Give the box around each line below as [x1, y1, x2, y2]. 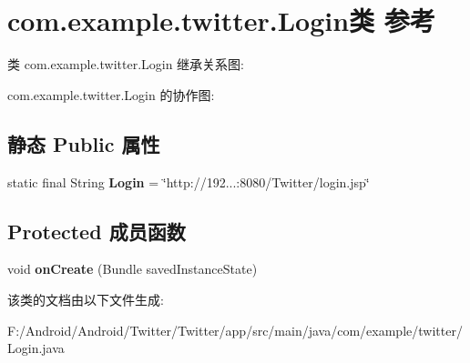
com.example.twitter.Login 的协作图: [7, 85, 215, 104]
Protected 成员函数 [7, 217, 186, 245]
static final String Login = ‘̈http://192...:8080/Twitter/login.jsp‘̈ [7, 172, 370, 191]
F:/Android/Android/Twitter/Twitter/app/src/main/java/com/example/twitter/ [7, 320, 463, 339]
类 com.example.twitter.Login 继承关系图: [7, 55, 245, 74]
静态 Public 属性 [7, 129, 160, 157]
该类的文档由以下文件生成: [7, 289, 164, 308]
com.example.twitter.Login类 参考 [7, 2, 435, 39]
